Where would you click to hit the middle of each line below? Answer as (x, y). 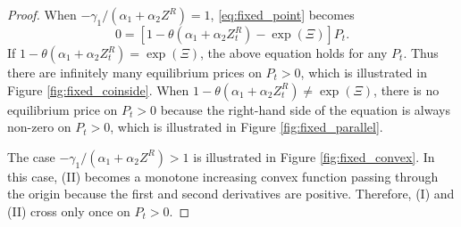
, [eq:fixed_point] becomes (282, 14)
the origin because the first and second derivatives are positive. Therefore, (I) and (231, 194)
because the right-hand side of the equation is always (305, 109)
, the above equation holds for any (294, 53)
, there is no (407, 89)
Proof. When (42, 14)
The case (31, 156)
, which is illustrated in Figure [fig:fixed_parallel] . (247, 127)
